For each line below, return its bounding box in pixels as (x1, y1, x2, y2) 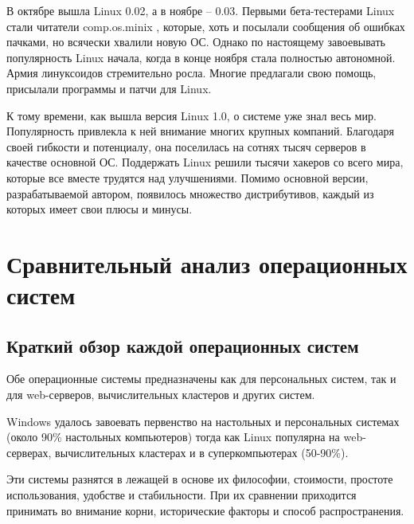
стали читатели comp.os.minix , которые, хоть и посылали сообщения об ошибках (6, 18, 405, 34)
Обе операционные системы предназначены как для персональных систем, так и (6, 370, 396, 387)
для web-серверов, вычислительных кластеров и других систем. (6, 386, 315, 403)
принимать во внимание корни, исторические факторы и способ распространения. (6, 502, 404, 518)
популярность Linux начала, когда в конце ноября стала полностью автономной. (6, 49, 396, 65)
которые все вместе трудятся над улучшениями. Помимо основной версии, (6, 169, 369, 186)
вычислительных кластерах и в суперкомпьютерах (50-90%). (55, 444, 349, 460)
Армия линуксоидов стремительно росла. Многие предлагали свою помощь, (6, 65, 377, 81)
